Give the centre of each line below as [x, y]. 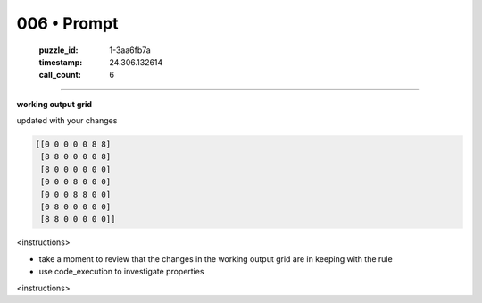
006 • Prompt [67, 23]
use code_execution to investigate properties [121, 272]
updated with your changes [67, 121]
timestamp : [61, 62]
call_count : [60, 75]
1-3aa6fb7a [130, 50]
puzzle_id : [58, 50]
